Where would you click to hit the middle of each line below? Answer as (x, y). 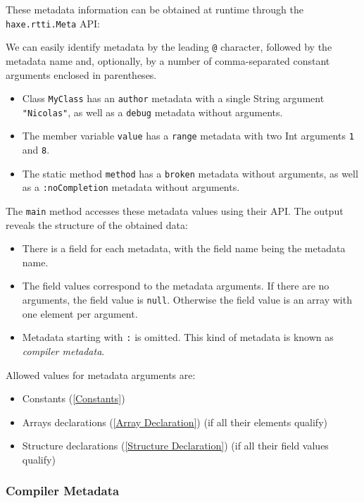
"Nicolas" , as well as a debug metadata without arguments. (152, 112)
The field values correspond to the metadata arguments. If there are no (176, 286)
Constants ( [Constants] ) (74, 398)
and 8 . (36, 150)
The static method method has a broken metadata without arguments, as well (190, 173)
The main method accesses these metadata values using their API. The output (175, 211)
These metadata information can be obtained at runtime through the (155, 9)
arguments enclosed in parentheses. (81, 74)
